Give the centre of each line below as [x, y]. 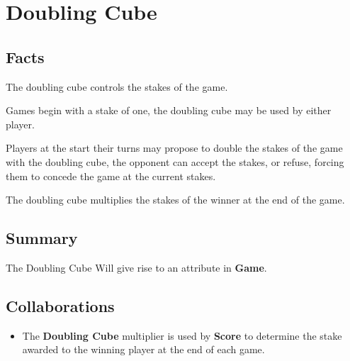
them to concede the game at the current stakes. [111, 176]
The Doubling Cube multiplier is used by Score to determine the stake [182, 335]
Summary [42, 238]
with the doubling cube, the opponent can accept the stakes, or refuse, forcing [175, 161]
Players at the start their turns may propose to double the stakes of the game [174, 148]
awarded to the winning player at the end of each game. [143, 349]
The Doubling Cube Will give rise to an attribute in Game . [136, 267]
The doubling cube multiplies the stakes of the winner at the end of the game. [175, 200]
